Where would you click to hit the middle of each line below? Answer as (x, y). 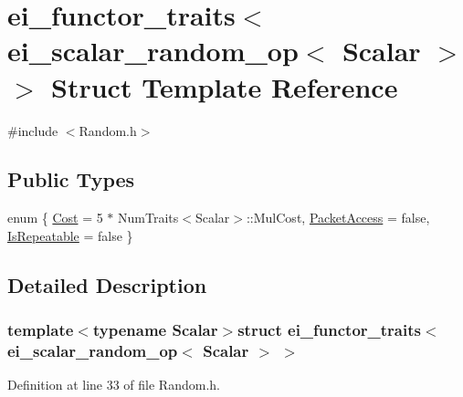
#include (33, 130)
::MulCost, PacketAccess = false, (338, 218)
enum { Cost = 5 (55, 218)
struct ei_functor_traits (329, 330)
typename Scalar (155, 330)
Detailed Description (107, 284)
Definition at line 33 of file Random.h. (114, 385)
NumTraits (148, 218)
